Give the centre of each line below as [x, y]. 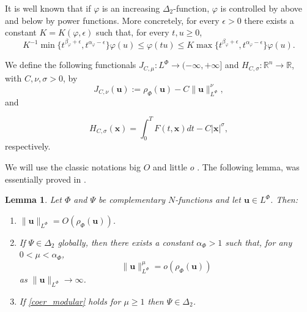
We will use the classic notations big [73, 167]
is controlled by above [261, 8]
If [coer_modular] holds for [70, 301]
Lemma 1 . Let [33, 200]
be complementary [132, 200]
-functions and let [208, 200]
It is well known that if [48, 8]
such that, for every [133, 32]
